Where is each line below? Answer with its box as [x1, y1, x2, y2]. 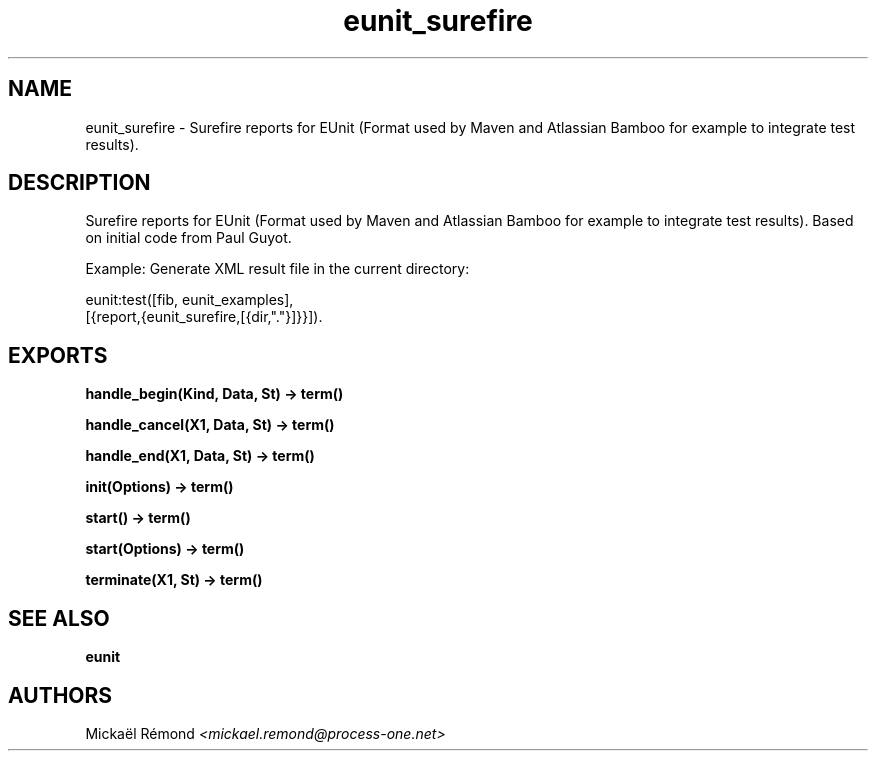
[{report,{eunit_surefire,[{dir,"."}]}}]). [85, 308, 323, 326]
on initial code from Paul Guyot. [85, 229, 292, 247]
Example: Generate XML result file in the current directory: [85, 260, 470, 278]
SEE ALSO [8, 605, 110, 631]
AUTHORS [8, 682, 113, 708]
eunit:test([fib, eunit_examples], [85, 291, 294, 309]
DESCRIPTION [8, 170, 151, 196]
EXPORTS [8, 342, 108, 368]
